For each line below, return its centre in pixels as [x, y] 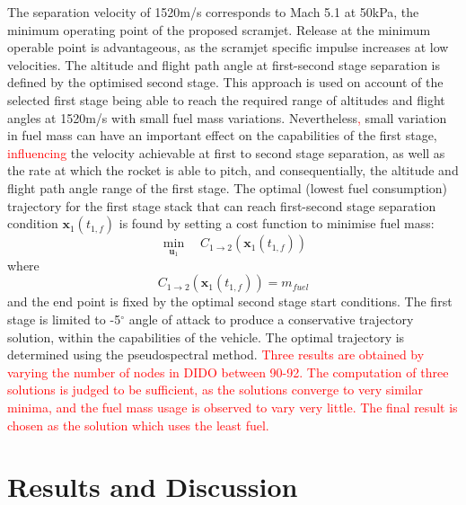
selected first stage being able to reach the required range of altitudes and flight [226, 99]
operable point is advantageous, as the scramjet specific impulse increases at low [228, 47]
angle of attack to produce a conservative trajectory [271, 319]
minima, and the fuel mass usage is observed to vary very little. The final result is [233, 407]
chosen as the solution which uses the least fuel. [138, 425]
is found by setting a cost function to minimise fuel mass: [277, 223]
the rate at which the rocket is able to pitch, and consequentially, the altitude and [233, 170]
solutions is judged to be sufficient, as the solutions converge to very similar [215, 390]
